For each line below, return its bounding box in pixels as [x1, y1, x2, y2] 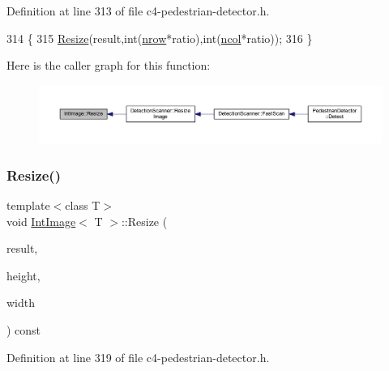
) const [6, 322, 41, 339]
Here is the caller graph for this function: [6, 57, 211, 74]
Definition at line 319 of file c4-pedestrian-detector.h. [6, 348, 270, 365]
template [6, 197, 50, 214]
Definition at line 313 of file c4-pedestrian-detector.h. [6, 2, 270, 19]
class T [65, 197, 100, 214]
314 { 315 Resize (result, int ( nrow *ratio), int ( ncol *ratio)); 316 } [6, 29, 313, 46]
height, [6, 267, 41, 284]
